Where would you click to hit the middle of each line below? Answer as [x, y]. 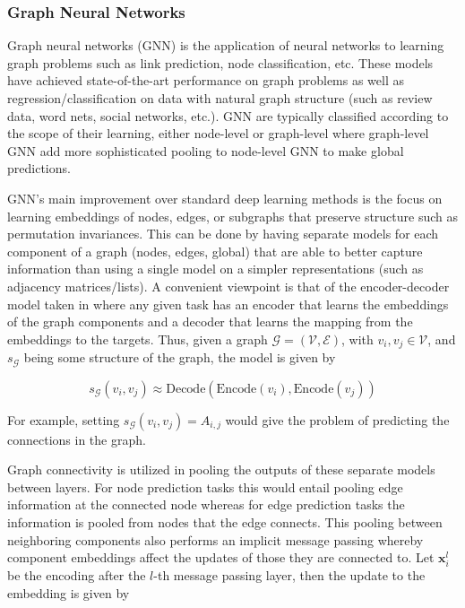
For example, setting [64, 419]
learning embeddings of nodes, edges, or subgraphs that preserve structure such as [233, 216]
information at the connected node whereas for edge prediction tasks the [206, 504]
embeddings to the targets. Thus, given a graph [138, 339]
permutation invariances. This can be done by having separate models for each [223, 234]
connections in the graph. [77, 439]
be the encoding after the [77, 575]
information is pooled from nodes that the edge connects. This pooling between [225, 522]
